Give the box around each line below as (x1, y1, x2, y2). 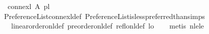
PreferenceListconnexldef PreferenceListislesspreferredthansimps (4, 10, 205, 21)
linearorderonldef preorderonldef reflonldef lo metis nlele (11, 20, 204, 31)
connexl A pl (7, 1, 50, 11)
